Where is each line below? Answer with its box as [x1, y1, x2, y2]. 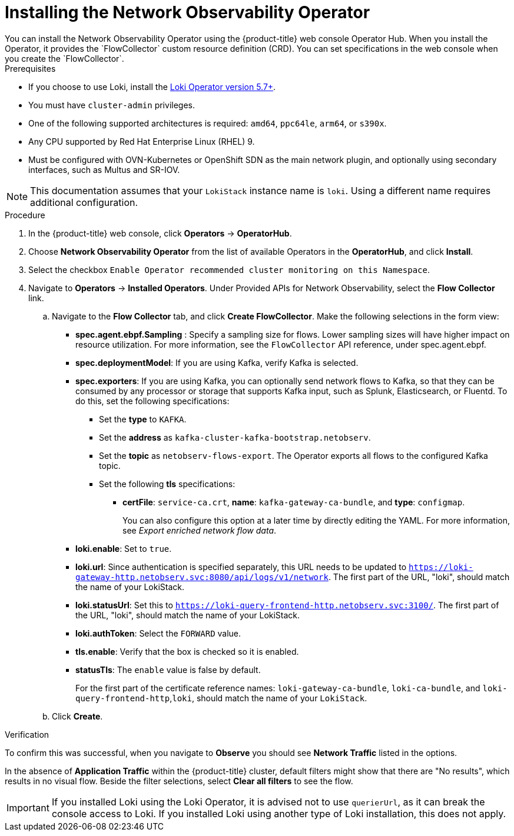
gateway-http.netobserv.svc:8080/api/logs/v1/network [75, 572, 329, 582]
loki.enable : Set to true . [75, 543, 172, 554]
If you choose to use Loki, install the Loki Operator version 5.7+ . [28, 81, 276, 92]
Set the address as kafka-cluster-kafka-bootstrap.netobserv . [99, 432, 371, 442]
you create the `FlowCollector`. [5, 53, 124, 64]
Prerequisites [5, 63, 56, 74]
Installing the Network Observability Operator [5, 2, 370, 22]
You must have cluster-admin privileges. [28, 99, 195, 110]
